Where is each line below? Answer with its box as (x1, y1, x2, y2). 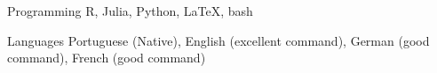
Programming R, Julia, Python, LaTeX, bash (7, 2, 253, 19)
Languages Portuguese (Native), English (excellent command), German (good (7, 31, 430, 49)
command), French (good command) (7, 48, 206, 67)
